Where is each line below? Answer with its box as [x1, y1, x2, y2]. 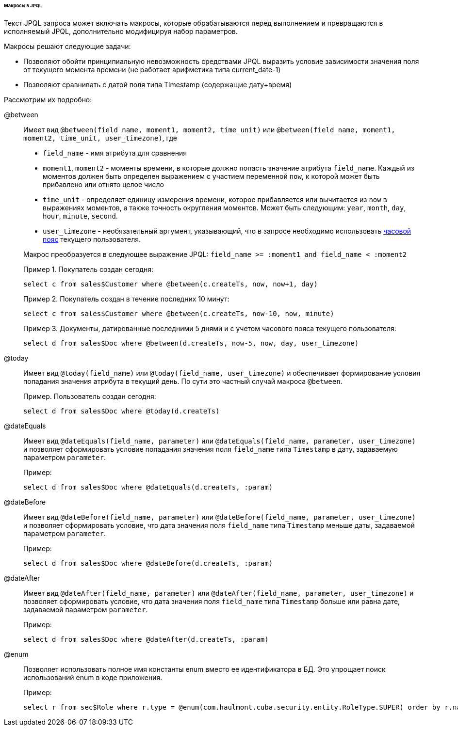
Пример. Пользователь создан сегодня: [23, 392, 156, 400]
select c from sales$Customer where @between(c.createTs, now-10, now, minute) [23, 309, 334, 317]
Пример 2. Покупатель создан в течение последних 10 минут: [23, 294, 229, 303]
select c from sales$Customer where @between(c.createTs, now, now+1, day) [23, 280, 318, 288]
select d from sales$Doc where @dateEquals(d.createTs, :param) [23, 483, 273, 491]
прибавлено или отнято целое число [43, 180, 164, 189]
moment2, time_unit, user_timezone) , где [23, 133, 177, 142]
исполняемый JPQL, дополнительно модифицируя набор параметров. [4, 27, 238, 35]
